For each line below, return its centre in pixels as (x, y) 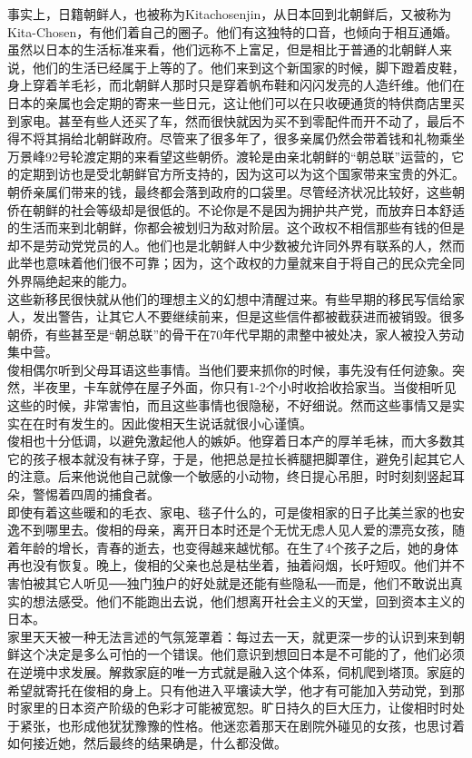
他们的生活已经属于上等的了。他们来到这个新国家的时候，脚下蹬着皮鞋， (248, 67)
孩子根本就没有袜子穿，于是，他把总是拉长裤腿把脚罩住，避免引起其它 (242, 458)
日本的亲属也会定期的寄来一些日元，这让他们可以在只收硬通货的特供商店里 (230, 102)
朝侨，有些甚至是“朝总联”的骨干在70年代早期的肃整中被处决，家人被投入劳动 (236, 334)
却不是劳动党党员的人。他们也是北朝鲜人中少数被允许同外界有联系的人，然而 (236, 245)
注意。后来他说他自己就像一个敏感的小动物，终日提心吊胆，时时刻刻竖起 (236, 476)
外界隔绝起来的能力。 (71, 280)
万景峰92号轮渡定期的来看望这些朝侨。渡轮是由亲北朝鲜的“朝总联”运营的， (230, 156)
